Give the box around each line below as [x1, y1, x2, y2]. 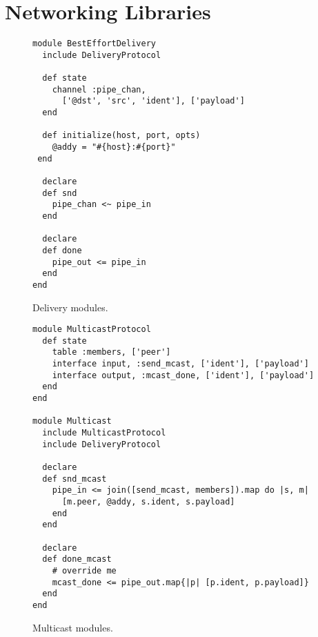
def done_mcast [42, 554, 112, 565]
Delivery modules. [32, 300, 108, 314]
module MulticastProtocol [32, 324, 151, 335]
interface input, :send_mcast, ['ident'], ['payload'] [52, 359, 309, 369]
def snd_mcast [42, 473, 107, 484]
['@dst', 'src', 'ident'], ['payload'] [61, 96, 245, 106]
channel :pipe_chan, [52, 84, 146, 95]
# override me [52, 565, 117, 576]
